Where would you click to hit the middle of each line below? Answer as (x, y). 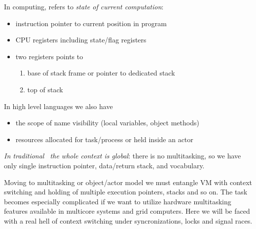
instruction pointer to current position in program (91, 23)
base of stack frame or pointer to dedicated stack (101, 73)
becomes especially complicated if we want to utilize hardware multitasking (118, 201)
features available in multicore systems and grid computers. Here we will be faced (127, 211)
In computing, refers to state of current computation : (84, 6)
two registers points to (49, 56)
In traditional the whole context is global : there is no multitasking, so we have (123, 156)
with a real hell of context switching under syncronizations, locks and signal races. (128, 220)
